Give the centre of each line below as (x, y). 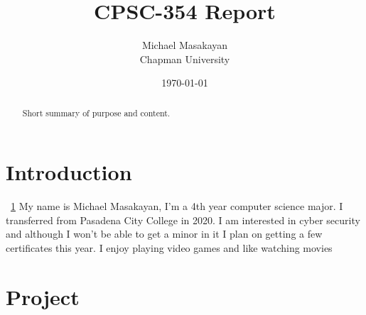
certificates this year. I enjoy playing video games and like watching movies (169, 248)
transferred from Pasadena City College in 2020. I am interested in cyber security (183, 220)
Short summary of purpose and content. (96, 112)
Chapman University (185, 59)
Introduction (69, 172)
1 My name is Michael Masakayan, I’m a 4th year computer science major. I (177, 206)
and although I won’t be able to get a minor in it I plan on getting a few (164, 234)
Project (43, 296)
